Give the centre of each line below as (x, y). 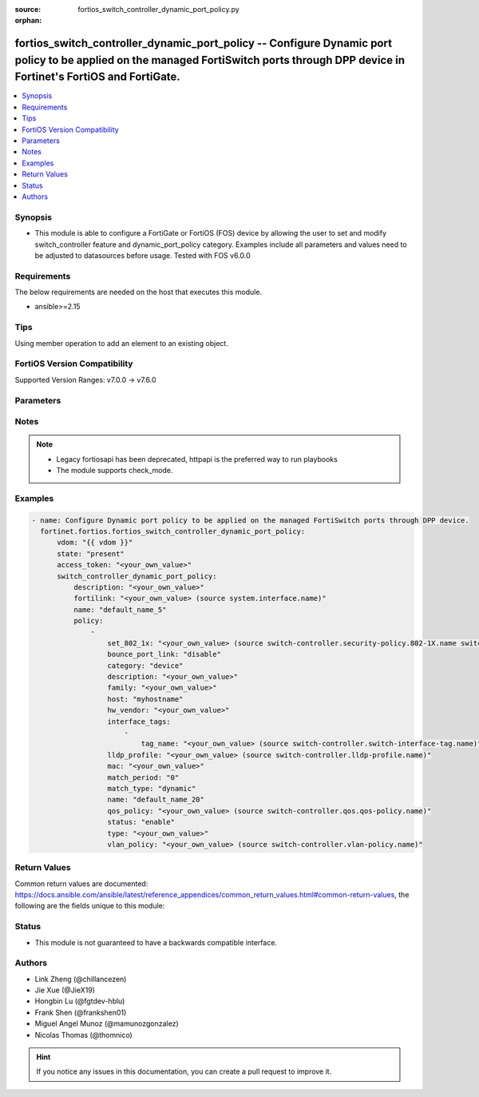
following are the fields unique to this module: (90, 906)
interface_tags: (139, 721)
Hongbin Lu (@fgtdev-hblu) (80, 1001)
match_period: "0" (143, 777)
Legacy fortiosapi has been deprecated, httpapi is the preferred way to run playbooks (197, 459)
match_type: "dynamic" (152, 788)
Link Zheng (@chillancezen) (81, 979)
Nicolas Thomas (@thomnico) (84, 1035)
